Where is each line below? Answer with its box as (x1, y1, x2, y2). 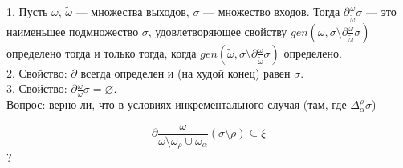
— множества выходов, (75, 3, 189, 19)
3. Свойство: (6, 80, 67, 97)
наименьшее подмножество (6, 22, 139, 39)
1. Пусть (6, 3, 48, 19)
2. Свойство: (6, 64, 67, 81)
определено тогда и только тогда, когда (6, 44, 197, 61)
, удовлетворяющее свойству (148, 22, 287, 39)
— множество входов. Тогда (203, 3, 340, 19)
